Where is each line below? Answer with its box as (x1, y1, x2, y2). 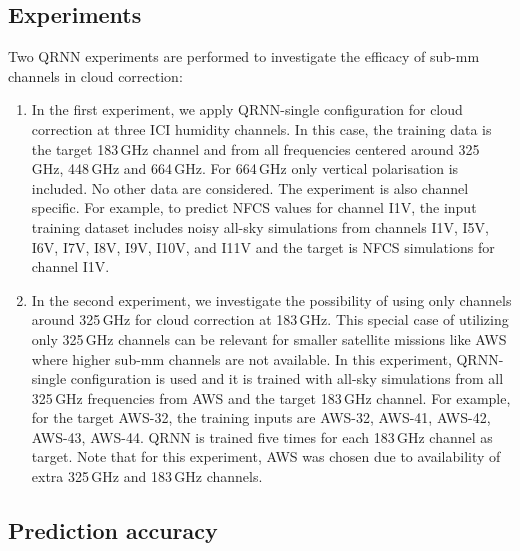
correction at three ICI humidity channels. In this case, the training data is (31, 118, 492, 139)
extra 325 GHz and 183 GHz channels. (31, 466, 263, 487)
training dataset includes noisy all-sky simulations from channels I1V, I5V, (31, 216, 489, 237)
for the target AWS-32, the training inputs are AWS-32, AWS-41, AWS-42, (31, 407, 491, 428)
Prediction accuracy (8, 515, 218, 546)
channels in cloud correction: (8, 65, 183, 86)
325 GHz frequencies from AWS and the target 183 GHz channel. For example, (31, 387, 511, 408)
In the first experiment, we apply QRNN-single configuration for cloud (31, 99, 463, 120)
